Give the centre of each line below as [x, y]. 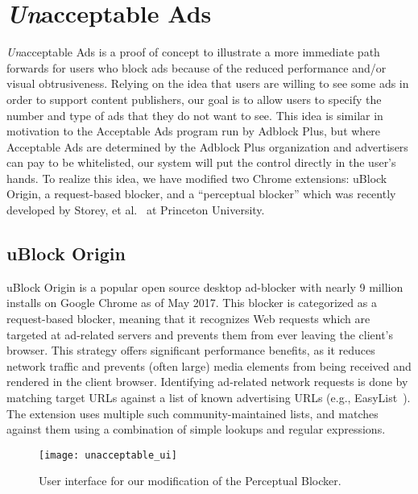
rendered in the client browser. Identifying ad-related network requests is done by [207, 382]
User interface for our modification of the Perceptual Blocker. [190, 481]
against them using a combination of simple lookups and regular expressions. [196, 429]
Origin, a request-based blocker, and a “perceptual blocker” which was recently [201, 194]
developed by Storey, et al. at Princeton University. [136, 210]
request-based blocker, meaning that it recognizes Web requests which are [188, 319]
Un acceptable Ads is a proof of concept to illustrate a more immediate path [193, 52]
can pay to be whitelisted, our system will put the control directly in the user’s [201, 162]
